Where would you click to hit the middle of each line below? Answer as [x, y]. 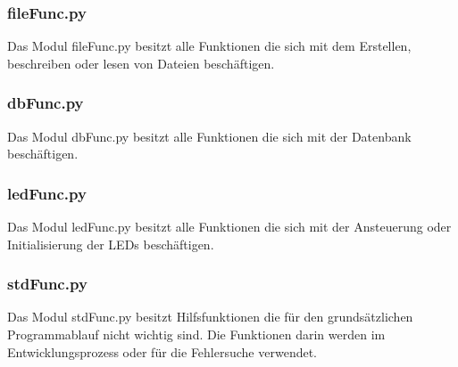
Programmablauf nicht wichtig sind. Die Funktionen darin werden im [196, 334]
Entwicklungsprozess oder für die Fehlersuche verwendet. [162, 351]
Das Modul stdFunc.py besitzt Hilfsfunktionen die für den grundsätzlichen [210, 317]
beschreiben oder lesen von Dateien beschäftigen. [141, 63]
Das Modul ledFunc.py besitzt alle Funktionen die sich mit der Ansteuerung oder [229, 227]
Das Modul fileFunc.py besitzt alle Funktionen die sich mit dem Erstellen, [209, 46]
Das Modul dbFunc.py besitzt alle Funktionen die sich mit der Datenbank [209, 136]
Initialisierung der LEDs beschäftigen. [111, 244]
